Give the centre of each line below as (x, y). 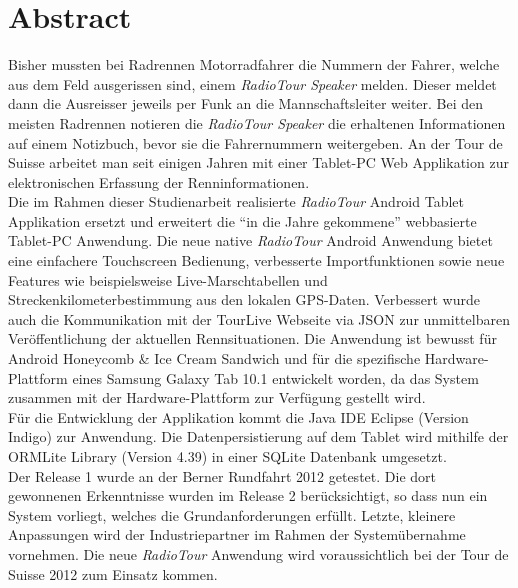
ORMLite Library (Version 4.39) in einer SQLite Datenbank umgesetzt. (227, 456)
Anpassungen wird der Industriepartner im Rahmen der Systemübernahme (237, 534)
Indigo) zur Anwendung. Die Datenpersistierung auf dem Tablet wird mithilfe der (258, 436)
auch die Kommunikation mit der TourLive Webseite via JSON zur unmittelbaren (259, 318)
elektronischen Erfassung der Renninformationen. (159, 181)
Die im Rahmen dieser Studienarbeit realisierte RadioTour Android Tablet (236, 201)
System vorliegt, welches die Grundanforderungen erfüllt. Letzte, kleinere (232, 514)
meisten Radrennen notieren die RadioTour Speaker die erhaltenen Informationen (257, 122)
